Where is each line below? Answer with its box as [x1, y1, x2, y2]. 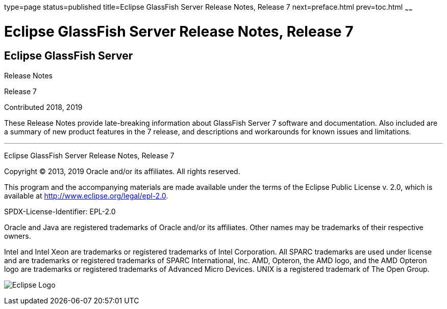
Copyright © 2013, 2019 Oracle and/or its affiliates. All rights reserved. [4, 166, 240, 176]
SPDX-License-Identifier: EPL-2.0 [4, 207, 116, 216]
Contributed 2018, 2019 [4, 102, 83, 111]
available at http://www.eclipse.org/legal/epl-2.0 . [4, 191, 168, 200]
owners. [4, 231, 31, 240]
